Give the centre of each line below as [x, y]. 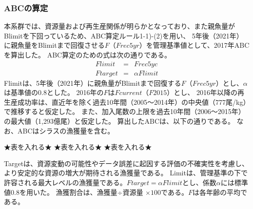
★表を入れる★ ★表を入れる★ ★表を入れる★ [78, 147]
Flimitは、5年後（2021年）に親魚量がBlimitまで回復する [93, 83]
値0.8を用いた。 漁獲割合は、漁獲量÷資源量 [74, 192]
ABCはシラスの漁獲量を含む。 [66, 130]
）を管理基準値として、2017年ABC [194, 45]
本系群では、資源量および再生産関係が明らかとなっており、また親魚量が [119, 26]
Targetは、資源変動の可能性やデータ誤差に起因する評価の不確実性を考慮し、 [126, 163]
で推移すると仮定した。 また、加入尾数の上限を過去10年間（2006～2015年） [125, 111]
